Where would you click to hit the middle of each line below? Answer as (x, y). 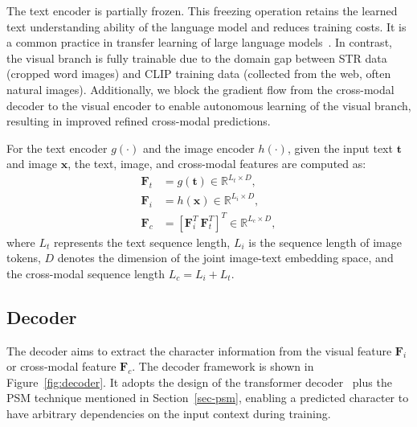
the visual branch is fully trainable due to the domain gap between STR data (197, 57)
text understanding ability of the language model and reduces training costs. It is (206, 26)
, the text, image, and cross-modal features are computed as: (217, 164)
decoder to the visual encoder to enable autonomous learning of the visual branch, (209, 105)
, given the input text (340, 148)
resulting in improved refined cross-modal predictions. (139, 121)
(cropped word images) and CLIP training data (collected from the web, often (199, 74)
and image (32, 164)
